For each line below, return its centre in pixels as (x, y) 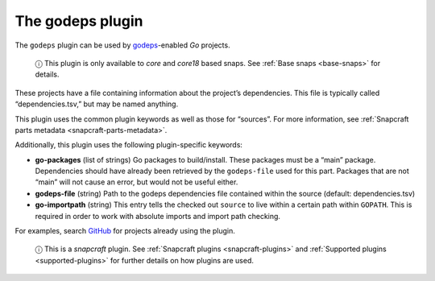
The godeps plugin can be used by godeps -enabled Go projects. (122, 45)
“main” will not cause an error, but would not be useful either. (137, 182)
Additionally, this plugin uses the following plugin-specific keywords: (129, 145)
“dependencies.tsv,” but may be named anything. (97, 104)
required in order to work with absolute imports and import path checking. (158, 216)
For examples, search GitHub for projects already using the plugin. (125, 231)
